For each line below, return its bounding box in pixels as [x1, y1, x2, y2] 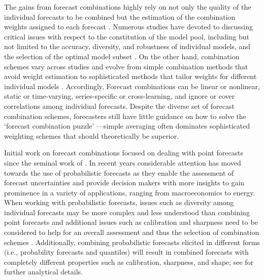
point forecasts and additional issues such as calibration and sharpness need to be [4, 217, 258, 227]
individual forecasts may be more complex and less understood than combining [4, 207, 250, 217]
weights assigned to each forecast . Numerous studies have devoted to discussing [4, 21, 253, 32]
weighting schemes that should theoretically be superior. [4, 130, 179, 141]
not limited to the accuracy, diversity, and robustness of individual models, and [4, 41, 251, 52]
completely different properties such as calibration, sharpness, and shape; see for [4, 256, 254, 267]
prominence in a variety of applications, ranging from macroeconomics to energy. [4, 187, 255, 197]
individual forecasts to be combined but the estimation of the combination [4, 11, 236, 22]
